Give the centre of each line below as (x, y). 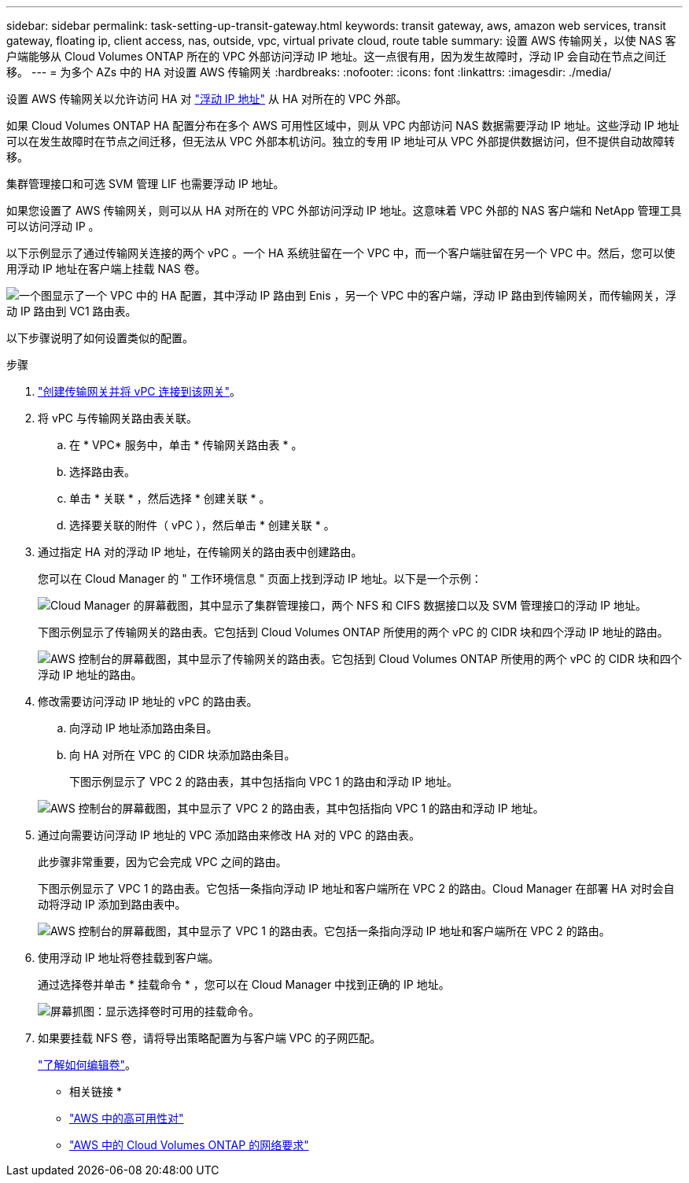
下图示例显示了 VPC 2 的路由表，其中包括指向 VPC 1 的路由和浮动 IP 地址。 (264, 781)
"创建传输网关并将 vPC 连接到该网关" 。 (140, 391)
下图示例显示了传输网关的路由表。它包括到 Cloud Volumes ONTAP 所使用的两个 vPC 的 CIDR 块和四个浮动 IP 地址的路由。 (353, 632)
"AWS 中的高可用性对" (127, 1118)
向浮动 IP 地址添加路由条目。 (144, 728)
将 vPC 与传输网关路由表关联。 (118, 418)
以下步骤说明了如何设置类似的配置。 (100, 338)
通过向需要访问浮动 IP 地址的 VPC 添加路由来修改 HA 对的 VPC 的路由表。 (229, 835)
